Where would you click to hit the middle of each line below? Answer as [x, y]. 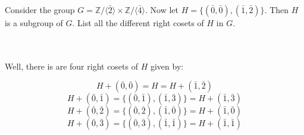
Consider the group [40, 10]
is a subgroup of [34, 23]
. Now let [162, 10]
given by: [167, 66]
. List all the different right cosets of [138, 23]
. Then [277, 10]
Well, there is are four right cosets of [71, 66]
